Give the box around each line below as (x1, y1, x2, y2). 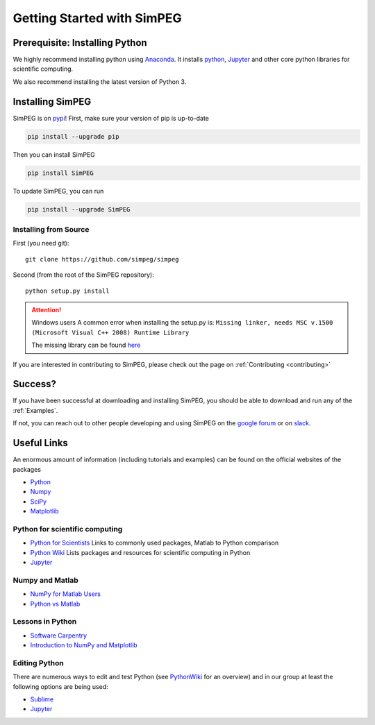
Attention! (31, 305, 62, 314)
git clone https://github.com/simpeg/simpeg (25, 255, 180, 263)
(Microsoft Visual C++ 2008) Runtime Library (31, 328, 190, 336)
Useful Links (12, 437, 69, 449)
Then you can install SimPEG (12, 150, 95, 159)
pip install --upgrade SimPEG (27, 205, 131, 213)
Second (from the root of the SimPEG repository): (12, 271, 154, 279)
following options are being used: (12, 682, 109, 690)
